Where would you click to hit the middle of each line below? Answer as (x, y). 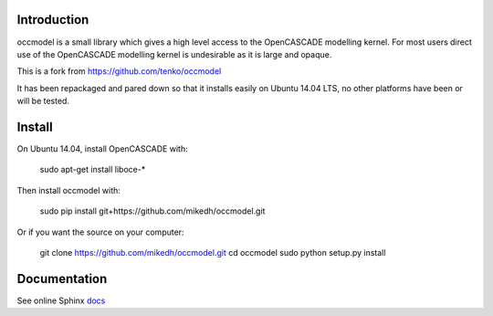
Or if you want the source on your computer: (100, 232)
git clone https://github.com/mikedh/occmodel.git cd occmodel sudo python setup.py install (213, 252)
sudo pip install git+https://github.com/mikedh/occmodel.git (152, 211)
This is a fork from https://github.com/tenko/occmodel (119, 71)
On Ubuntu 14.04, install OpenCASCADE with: (102, 148)
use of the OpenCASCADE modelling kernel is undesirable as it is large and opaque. (174, 54)
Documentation (62, 279)
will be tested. (43, 101)
